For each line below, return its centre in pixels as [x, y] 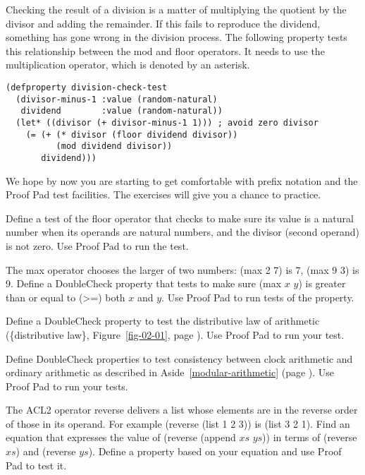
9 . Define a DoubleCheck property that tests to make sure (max [144, 283]
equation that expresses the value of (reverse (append [121, 437]
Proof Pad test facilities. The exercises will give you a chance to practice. [163, 194]
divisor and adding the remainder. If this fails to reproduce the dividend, [163, 23]
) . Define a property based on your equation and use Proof [215, 451]
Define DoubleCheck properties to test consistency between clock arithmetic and [179, 358]
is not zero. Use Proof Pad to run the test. [97, 245]
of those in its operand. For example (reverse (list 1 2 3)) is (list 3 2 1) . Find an [178, 423]
